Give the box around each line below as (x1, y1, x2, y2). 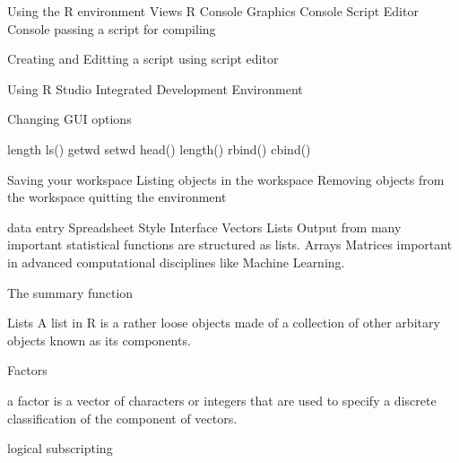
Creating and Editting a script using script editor (7, 49, 279, 68)
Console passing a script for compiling (7, 19, 216, 38)
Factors (7, 361, 48, 380)
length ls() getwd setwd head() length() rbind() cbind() (7, 139, 311, 158)
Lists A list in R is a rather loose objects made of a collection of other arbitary (7, 313, 440, 332)
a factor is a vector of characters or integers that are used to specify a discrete (7, 390, 437, 409)
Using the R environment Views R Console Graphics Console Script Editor (7, 2, 419, 20)
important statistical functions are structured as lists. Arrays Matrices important (7, 235, 453, 254)
